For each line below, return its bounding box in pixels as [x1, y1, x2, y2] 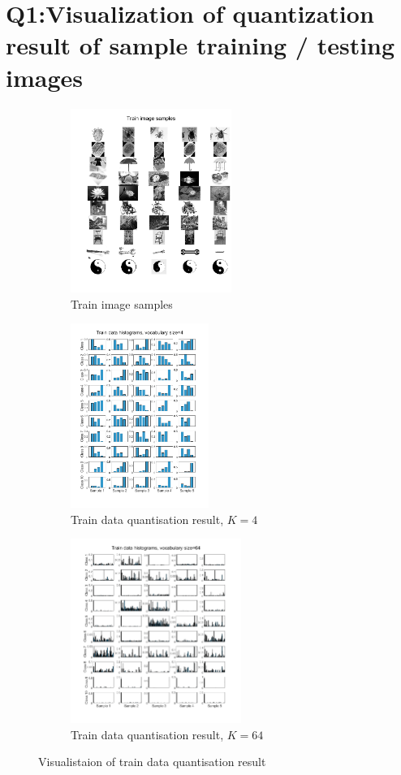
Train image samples [71, 295, 173, 312]
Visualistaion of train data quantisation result [38, 753, 266, 770]
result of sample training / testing [6, 28, 395, 62]
